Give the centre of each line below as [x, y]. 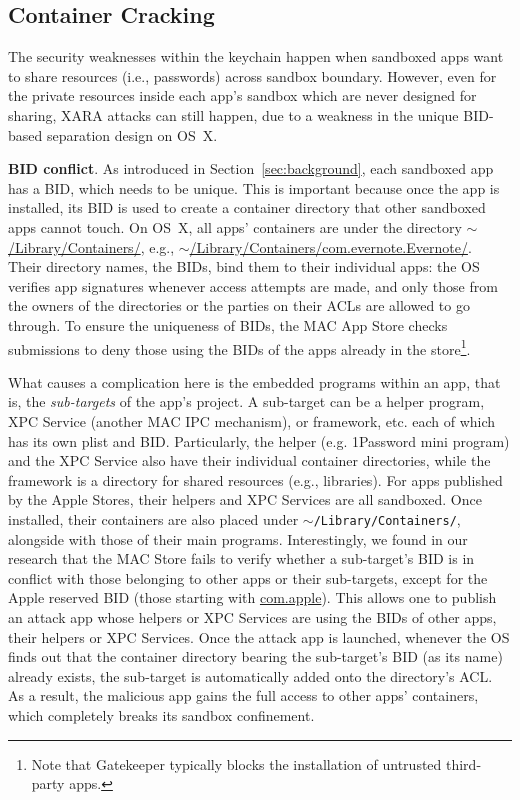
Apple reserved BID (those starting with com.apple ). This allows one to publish [252, 597]
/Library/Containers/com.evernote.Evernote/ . [330, 246]
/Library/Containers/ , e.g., [91, 246]
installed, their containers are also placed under [153, 518]
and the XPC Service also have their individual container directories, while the [249, 460]
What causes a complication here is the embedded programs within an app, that [254, 381]
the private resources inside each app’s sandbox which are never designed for [242, 95]
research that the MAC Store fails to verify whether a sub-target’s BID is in [241, 558]
